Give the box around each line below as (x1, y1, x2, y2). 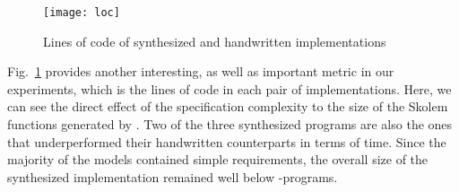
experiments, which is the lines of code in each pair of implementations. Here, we (7, 79, 452, 98)
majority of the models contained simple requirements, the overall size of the (7, 150, 429, 169)
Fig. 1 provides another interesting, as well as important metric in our (7, 62, 394, 81)
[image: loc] (43, 6, 120, 19)
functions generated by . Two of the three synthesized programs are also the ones (7, 115, 453, 134)
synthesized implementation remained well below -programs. (7, 167, 338, 186)
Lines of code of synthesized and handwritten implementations (43, 31, 386, 50)
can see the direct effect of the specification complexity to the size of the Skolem (7, 97, 448, 116)
